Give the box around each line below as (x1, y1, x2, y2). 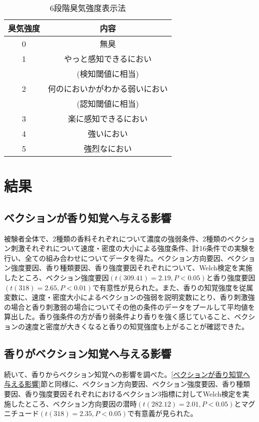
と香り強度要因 (206, 272, 256, 282)
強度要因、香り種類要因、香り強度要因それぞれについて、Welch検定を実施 (10, 262, 253, 273)
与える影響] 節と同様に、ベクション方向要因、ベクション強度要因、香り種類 (4, 379, 251, 389)
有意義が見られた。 (134, 408, 198, 419)
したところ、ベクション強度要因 (4, 272, 109, 282)
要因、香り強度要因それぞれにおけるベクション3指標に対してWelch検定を (4, 388, 243, 399)
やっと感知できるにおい (64, 53, 152, 64)
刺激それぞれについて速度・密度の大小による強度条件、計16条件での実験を (10, 243, 256, 253)
